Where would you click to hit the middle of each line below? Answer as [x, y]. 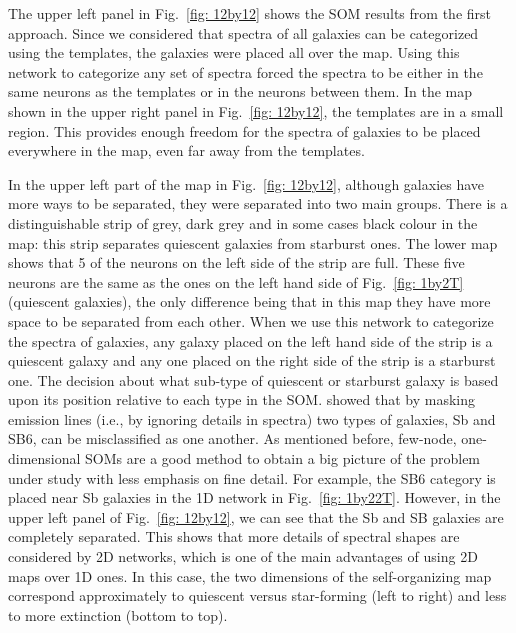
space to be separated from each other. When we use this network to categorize [251, 320]
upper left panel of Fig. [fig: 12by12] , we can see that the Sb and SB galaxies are [256, 516]
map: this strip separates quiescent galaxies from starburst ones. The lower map [253, 242]
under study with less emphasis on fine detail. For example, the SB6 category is [252, 477]
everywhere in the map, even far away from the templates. [186, 150]
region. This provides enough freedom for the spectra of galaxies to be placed [244, 130]
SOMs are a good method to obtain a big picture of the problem [283, 458]
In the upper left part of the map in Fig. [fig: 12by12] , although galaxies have [246, 183]
